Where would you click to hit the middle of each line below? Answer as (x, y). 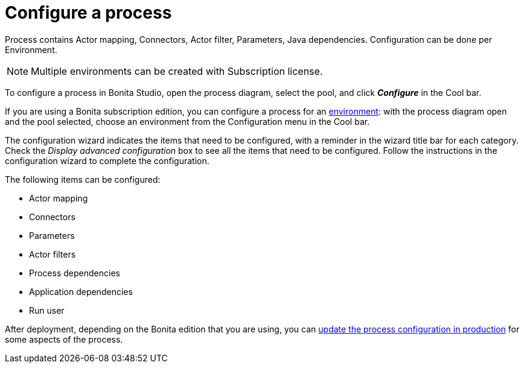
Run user (47, 310)
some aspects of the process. (64, 339)
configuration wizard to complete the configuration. (107, 160)
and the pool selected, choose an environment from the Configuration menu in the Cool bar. (187, 121)
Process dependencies (75, 273)
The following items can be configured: (83, 179)
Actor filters (53, 254)
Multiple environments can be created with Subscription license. (177, 71)
